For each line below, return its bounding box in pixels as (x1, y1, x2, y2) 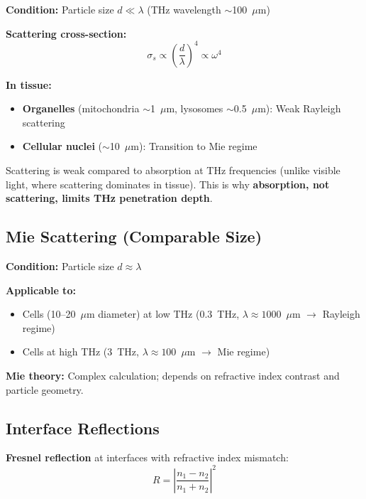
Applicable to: (6, 282, 76, 297)
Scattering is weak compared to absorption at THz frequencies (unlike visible (6, 163, 340, 178)
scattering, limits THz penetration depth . (6, 191, 213, 205)
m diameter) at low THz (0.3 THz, (86, 306, 240, 321)
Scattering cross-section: (6, 26, 127, 41)
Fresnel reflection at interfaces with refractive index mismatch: (6, 450, 289, 465)
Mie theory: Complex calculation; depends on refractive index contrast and (6, 368, 340, 383)
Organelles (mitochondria (22, 101, 140, 116)
